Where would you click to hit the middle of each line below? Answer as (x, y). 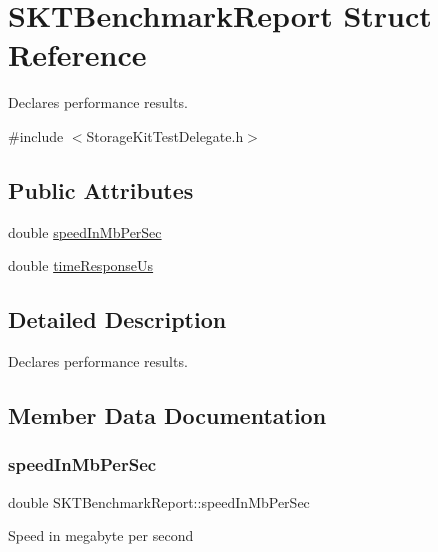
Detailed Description (117, 319)
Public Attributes (101, 189)
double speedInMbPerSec (85, 231)
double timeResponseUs (81, 265)
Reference (77, 54)
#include (36, 135)
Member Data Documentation (167, 415)
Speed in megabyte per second (101, 535)
